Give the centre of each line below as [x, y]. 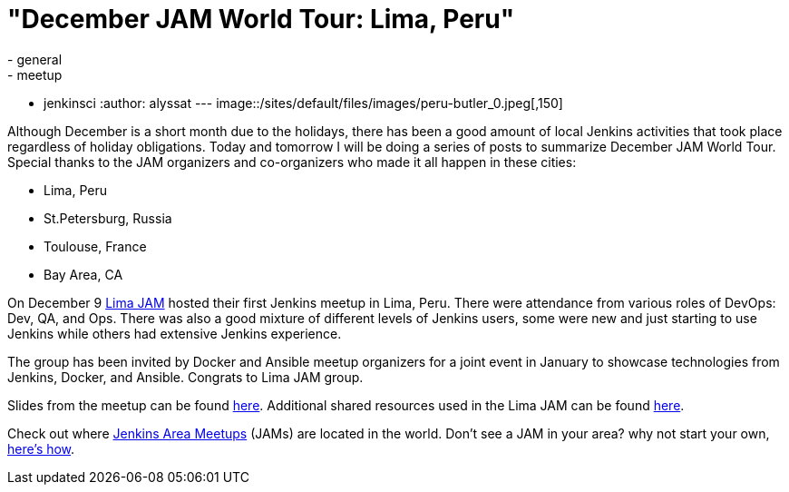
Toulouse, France [95, 246]
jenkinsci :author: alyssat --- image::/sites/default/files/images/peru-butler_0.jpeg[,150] [303, 103]
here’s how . [41, 448]
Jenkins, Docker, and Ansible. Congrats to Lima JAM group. [185, 377]
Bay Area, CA [83, 274]
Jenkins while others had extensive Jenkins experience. [175, 333]
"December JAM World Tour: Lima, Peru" [261, 19]
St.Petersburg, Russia [108, 218]
